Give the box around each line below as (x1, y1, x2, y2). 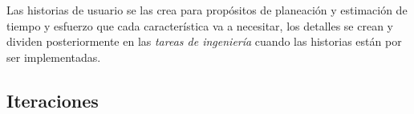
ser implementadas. (6, 48, 101, 65)
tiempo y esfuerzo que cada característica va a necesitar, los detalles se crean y (6, 17, 394, 34)
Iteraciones (6, 88, 99, 112)
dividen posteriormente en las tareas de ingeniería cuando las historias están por (6, 33, 402, 50)
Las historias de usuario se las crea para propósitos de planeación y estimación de (6, 2, 408, 18)
